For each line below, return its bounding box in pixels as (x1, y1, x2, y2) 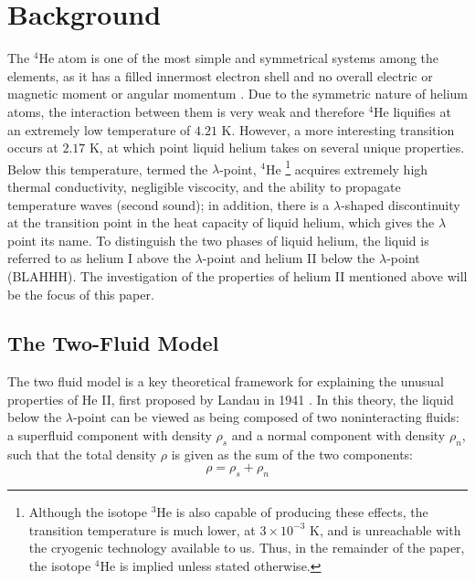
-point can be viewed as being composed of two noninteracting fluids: (72, 407, 459, 427)
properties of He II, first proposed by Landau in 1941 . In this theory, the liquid (7, 389, 454, 408)
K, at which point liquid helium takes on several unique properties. (89, 138, 465, 157)
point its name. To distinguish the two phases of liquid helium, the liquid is (7, 230, 429, 249)
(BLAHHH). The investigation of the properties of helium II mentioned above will (7, 266, 468, 285)
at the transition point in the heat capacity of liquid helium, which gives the (7, 213, 435, 232)
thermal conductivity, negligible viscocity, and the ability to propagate (7, 176, 401, 195)
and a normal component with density (231, 426, 446, 445)
